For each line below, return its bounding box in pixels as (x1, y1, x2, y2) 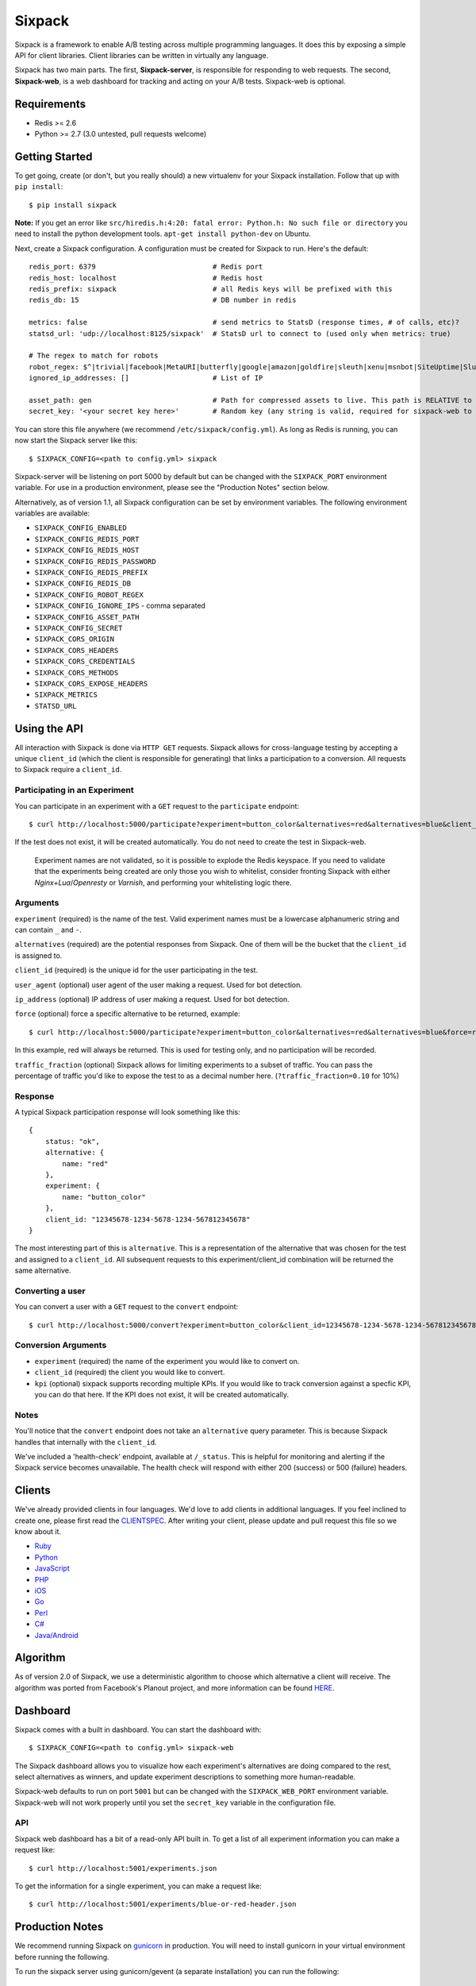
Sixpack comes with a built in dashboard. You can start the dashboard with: (14, 1725, 262, 1734)
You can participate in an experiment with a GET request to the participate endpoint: (14, 801, 300, 810)
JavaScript (34, 1563, 71, 1573)
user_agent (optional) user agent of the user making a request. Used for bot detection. (14, 979, 303, 989)
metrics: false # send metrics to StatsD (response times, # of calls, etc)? (29, 318, 460, 327)
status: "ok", (44, 1137, 101, 1146)
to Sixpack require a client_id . (14, 765, 122, 775)
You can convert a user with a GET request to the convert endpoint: (14, 1302, 239, 1312)
